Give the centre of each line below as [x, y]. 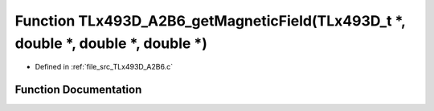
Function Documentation [78, 90]
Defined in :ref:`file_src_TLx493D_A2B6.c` [104, 67]
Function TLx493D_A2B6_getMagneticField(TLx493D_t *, [210, 21]
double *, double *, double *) [111, 43]
